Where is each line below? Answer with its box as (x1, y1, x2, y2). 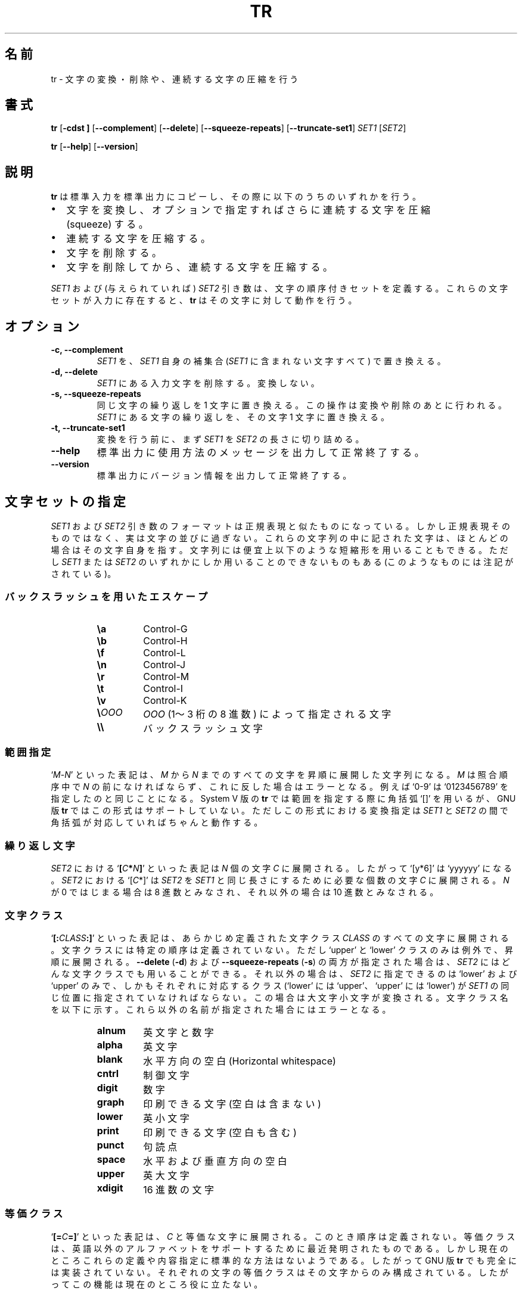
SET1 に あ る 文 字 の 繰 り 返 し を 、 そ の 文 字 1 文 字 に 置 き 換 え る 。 (97, 412, 390, 423)
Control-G (143, 622, 188, 635)
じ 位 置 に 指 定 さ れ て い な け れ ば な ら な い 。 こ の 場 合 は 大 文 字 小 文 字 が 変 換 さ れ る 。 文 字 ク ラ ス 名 (51, 992, 508, 1003)
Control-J (143, 658, 186, 671)
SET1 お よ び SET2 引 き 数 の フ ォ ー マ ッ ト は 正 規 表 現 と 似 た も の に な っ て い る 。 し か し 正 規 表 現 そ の (51, 520, 511, 531)
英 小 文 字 (143, 1112, 189, 1124)
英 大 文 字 (143, 1169, 189, 1181)
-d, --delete (51, 367, 98, 377)
